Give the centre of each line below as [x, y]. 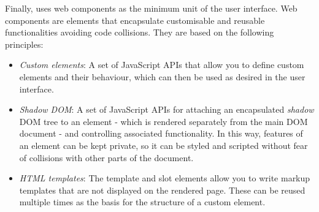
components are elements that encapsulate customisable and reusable [135, 20]
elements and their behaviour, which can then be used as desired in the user [162, 76]
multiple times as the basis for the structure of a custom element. [142, 202]
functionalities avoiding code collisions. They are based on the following [140, 32]
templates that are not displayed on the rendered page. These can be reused [162, 190]
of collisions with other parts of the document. [106, 157]
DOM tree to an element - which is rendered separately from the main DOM [163, 121]
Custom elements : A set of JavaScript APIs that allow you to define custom [162, 65]
